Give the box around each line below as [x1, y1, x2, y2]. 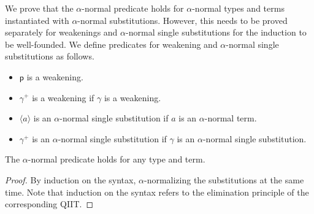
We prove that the [5, 2, 74, 14]
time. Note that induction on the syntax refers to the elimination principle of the [5, 185, 309, 198]
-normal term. [204, 112, 257, 124]
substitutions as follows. [5, 50, 94, 63]
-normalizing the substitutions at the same [144, 173, 304, 186]
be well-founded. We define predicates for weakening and [5, 37, 218, 50]
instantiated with [5, 13, 69, 26]
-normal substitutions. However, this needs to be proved [77, 13, 288, 26]
